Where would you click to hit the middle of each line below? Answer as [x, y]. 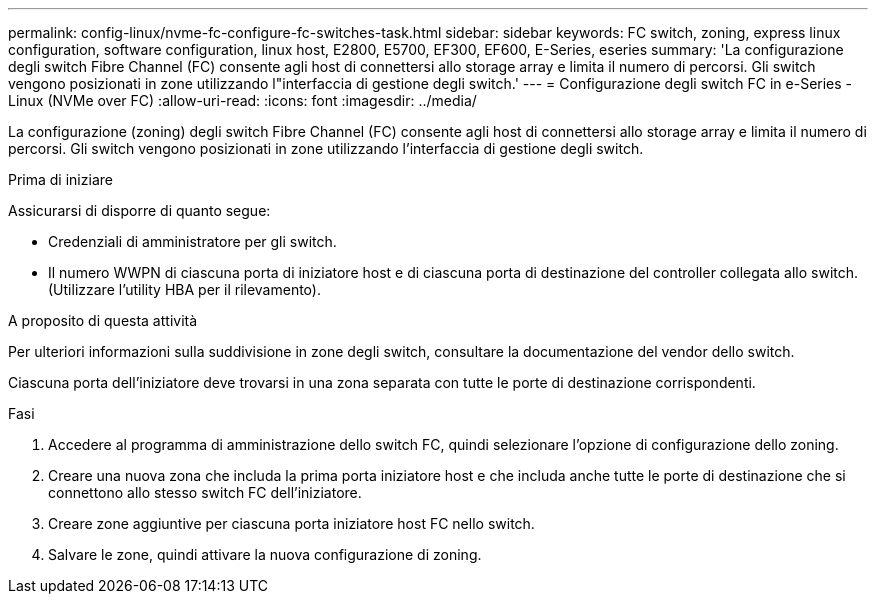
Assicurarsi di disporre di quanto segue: [139, 210]
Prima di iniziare [60, 179]
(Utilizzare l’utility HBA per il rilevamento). [184, 289]
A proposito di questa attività [103, 320]
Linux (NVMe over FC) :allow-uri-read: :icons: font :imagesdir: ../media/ [242, 100]
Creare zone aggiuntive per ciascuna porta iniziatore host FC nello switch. [291, 523]
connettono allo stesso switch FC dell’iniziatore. [205, 492]
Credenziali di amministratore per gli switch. [192, 241]
